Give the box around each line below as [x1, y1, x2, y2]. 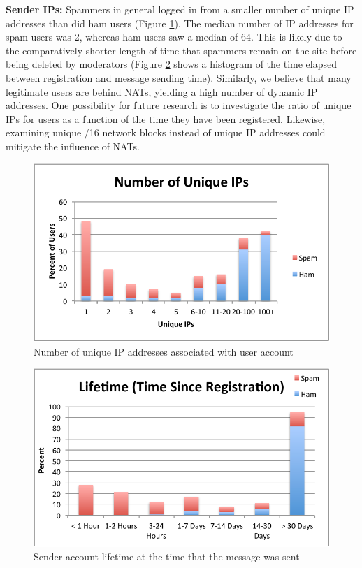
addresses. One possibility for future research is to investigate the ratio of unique [6, 98, 352, 112]
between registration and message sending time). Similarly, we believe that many [6, 70, 352, 85]
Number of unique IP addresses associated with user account [34, 344, 294, 358]
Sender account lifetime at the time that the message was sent [34, 549, 300, 564]
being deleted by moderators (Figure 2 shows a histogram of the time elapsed [6, 57, 337, 71]
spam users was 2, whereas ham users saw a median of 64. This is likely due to [6, 29, 342, 44]
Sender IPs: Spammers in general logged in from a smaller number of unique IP [6, 2, 354, 16]
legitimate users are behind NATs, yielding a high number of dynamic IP [6, 84, 318, 99]
